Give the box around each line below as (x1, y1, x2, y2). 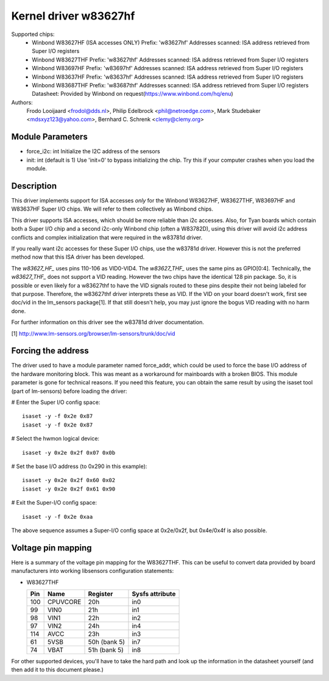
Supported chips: (11, 31, 55, 38)
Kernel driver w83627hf (11, 9, 135, 23)
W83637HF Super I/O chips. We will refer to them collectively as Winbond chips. (11, 205, 213, 213)
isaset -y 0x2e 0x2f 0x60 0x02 (22, 477, 116, 484)
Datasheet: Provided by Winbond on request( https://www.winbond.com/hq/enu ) (32, 90, 234, 98)
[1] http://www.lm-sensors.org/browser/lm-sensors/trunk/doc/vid (11, 330, 175, 337)
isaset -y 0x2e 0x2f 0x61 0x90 (22, 485, 116, 492)
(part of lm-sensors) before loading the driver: (11, 387, 127, 395)
